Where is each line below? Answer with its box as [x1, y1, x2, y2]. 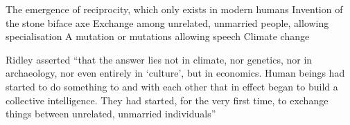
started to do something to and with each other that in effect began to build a [6, 79, 338, 93]
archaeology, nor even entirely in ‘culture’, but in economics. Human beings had [6, 66, 345, 80]
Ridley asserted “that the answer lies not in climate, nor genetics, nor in [6, 52, 313, 66]
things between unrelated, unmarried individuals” [6, 106, 216, 121]
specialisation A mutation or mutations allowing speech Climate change [6, 29, 310, 44]
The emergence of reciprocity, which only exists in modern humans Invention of [6, 2, 343, 16]
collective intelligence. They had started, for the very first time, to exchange [6, 93, 329, 107]
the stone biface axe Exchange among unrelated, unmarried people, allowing [6, 15, 329, 30]
